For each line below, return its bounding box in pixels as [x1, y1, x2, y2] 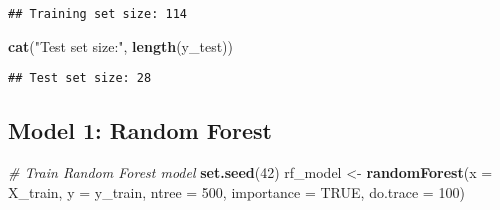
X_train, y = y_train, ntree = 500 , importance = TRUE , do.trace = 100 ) [8, 181, 465, 202]
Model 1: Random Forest [8, 115, 272, 146]
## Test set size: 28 [8, 71, 152, 86]
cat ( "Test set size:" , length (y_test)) [8, 35, 234, 56]
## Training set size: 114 [8, 7, 187, 21]
